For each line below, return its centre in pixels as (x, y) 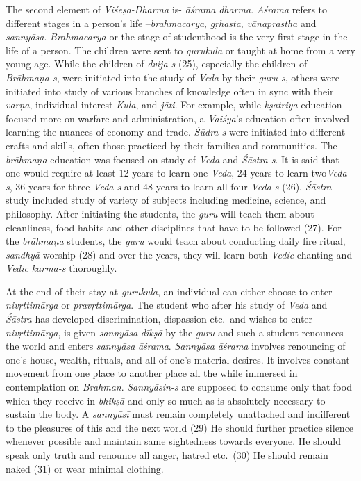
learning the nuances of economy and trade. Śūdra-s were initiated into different (176, 132)
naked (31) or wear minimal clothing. (85, 468)
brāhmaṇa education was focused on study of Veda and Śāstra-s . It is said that (173, 159)
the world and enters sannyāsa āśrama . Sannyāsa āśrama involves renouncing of (176, 346)
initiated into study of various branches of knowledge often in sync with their (170, 91)
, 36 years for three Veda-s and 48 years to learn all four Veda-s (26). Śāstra (170, 186)
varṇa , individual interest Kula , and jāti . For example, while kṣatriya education (174, 105)
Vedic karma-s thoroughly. (61, 268)
